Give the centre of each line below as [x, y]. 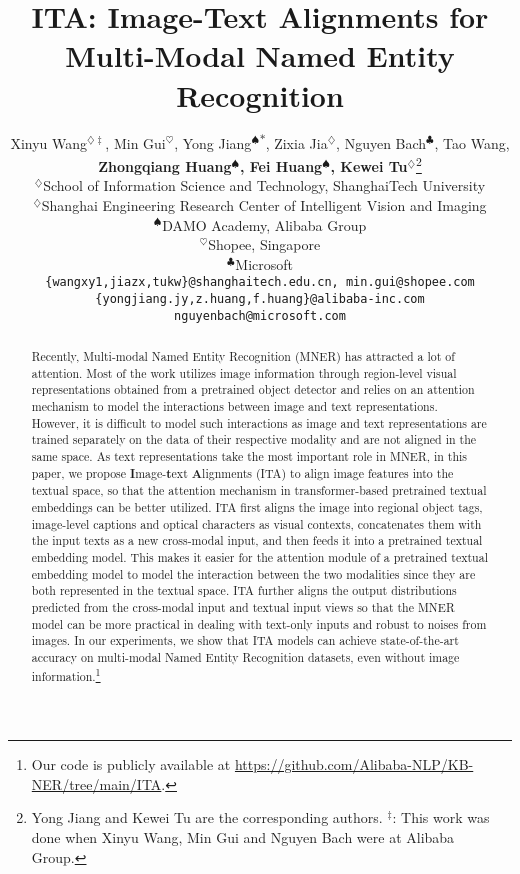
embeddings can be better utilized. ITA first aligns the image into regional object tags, [257, 506]
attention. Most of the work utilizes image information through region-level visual [244, 372]
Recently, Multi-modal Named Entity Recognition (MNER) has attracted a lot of [243, 356]
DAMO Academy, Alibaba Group [264, 224]
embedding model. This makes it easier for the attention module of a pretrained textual [259, 556]
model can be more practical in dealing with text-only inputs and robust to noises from [259, 623]
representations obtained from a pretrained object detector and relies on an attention [253, 389]
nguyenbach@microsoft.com [260, 315]
